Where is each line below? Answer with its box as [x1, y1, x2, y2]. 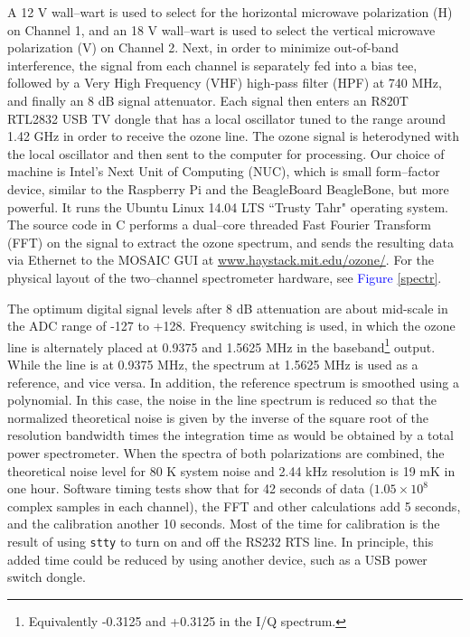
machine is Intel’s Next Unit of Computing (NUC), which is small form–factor [7, 162, 440, 181]
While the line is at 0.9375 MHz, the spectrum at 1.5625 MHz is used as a [7, 354, 418, 373]
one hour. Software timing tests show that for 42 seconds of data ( [7, 479, 374, 498]
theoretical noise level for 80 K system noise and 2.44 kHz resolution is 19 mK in [7, 461, 456, 480]
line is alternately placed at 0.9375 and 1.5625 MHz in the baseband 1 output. [7, 334, 436, 356]
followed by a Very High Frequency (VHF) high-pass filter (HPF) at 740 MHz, [7, 73, 442, 92]
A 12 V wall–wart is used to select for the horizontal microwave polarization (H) [7, 3, 453, 21]
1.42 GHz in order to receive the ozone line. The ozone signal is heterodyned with [7, 126, 460, 145]
